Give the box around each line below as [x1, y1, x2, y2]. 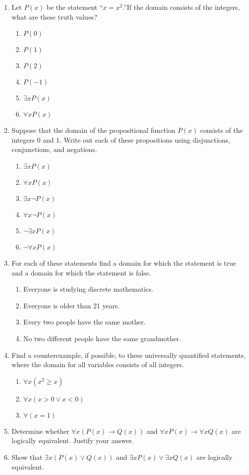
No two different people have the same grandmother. [23, 333, 181, 343]
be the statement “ [47, 2, 103, 12]
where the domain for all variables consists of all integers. [11, 359, 184, 370]
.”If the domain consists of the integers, [123, 2, 240, 12]
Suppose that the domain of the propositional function [11, 125, 175, 135]
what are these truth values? [11, 11, 98, 22]
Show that [11, 451, 43, 462]
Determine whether [11, 425, 70, 436]
